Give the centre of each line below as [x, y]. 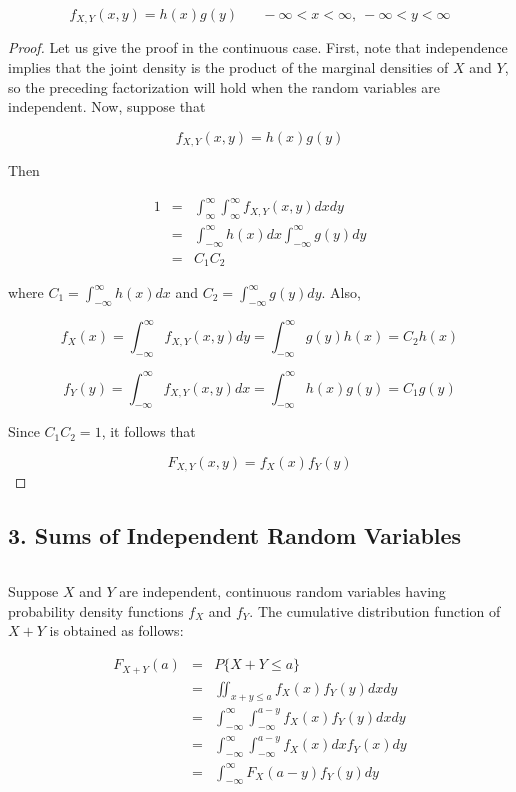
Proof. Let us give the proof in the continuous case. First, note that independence [258, 47]
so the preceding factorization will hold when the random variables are [224, 86]
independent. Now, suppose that [107, 106]
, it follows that [148, 431]
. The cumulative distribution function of [375, 610]
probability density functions [96, 610]
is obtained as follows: [116, 630]
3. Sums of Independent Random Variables [235, 535]
